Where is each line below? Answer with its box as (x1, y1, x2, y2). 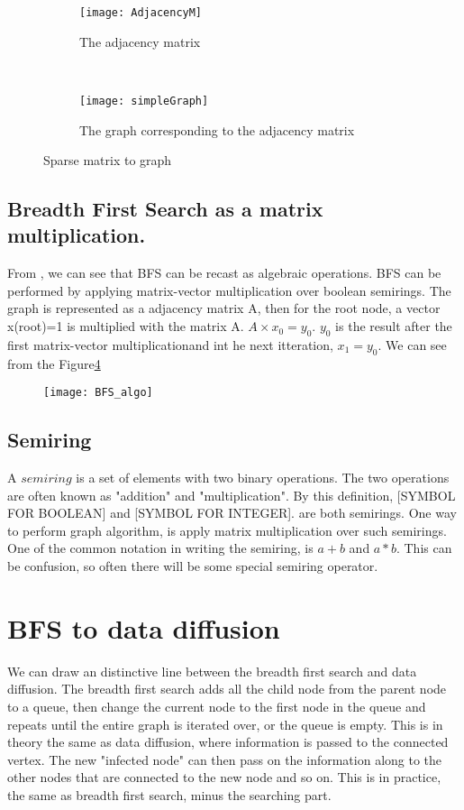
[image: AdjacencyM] (79, 6, 203, 19)
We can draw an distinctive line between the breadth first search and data (7, 661, 417, 680)
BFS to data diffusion (7, 609, 280, 646)
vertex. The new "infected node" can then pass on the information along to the (7, 750, 442, 769)
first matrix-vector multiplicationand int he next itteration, (7, 335, 333, 354)
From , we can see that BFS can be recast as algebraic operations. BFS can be (7, 263, 441, 282)
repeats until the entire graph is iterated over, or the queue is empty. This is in (7, 714, 443, 733)
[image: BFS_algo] (43, 386, 153, 400)
